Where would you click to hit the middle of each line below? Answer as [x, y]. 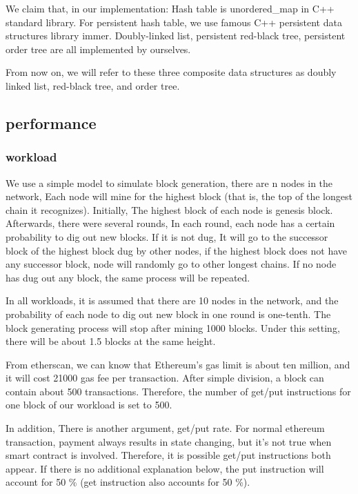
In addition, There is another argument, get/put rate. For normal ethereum [165, 428]
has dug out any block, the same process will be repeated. [128, 277]
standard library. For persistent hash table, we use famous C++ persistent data [174, 22]
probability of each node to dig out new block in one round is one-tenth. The [168, 314]
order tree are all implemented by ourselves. [98, 49]
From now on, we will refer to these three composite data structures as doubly [171, 72]
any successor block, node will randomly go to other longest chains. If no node [171, 264]
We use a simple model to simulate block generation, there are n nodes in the [169, 182]
